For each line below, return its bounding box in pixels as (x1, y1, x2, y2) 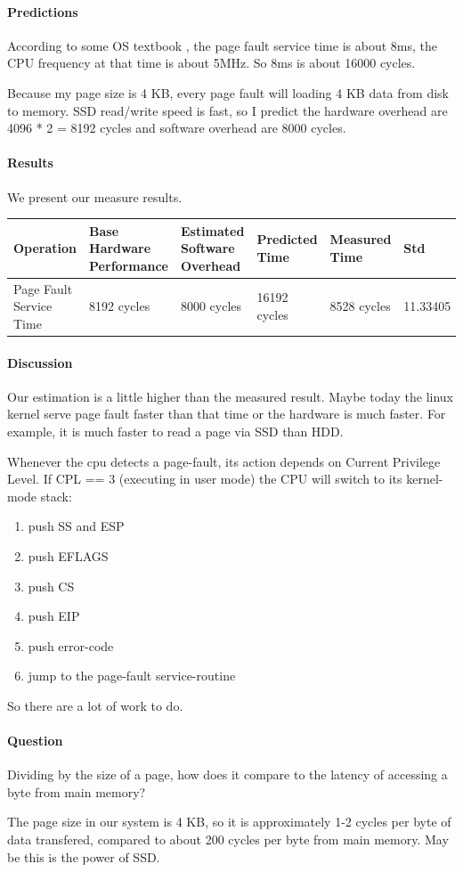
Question (7, 731, 63, 750)
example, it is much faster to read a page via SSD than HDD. (7, 421, 344, 440)
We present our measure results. (7, 187, 183, 206)
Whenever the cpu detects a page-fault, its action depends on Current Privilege (7, 452, 441, 470)
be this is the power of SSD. (7, 847, 160, 866)
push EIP (28, 607, 80, 625)
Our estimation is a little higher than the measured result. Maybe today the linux (7, 387, 453, 405)
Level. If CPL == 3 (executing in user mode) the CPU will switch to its (7, 469, 402, 488)
